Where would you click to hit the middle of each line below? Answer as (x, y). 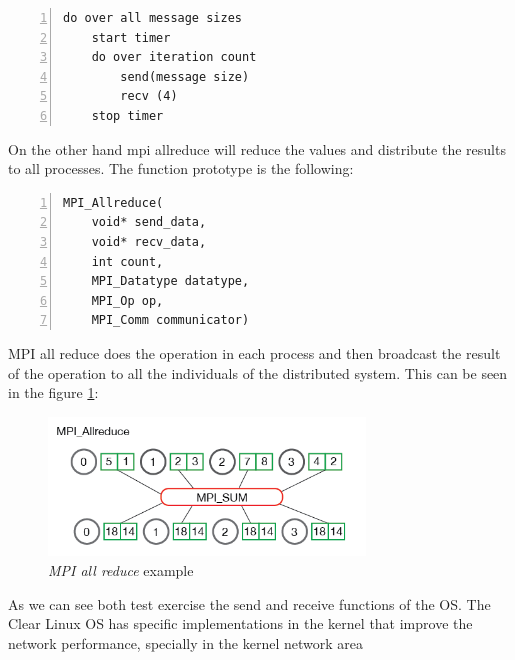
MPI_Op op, (127, 300)
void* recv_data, (149, 241)
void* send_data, (149, 222)
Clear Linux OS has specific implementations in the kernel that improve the (240, 623)
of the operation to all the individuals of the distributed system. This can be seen (258, 372)
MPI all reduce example (121, 570)
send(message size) (185, 76)
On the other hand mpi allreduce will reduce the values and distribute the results (257, 148)
